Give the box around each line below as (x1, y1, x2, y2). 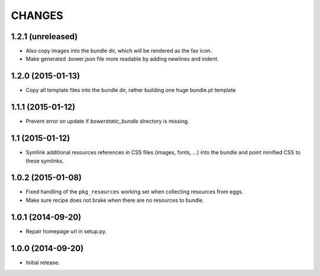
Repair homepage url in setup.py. (25, 227, 107, 234)
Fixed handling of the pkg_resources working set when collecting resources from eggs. (25, 188, 244, 195)
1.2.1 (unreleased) (11, 31, 78, 42)
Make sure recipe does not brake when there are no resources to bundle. (25, 196, 204, 204)
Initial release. (25, 259, 60, 266)
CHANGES (11, 9, 63, 22)
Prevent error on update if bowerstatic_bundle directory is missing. (25, 118, 190, 125)
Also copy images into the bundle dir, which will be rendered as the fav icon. (25, 47, 212, 55)
